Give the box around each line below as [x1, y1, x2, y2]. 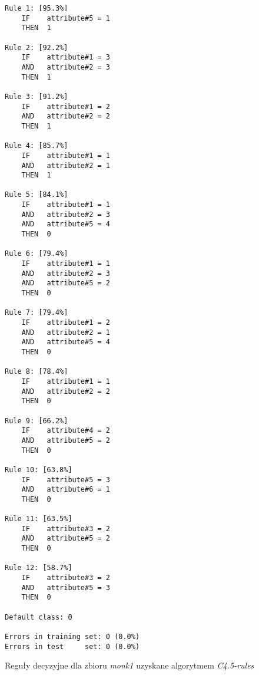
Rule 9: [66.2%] [5, 416, 68, 425]
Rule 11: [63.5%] [5, 515, 72, 523]
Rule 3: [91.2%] [5, 92, 68, 101]
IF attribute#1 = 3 [21, 53, 110, 62]
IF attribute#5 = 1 [21, 14, 110, 22]
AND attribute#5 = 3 [21, 583, 110, 592]
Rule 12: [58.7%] [5, 564, 72, 572]
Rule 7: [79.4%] [5, 308, 68, 317]
